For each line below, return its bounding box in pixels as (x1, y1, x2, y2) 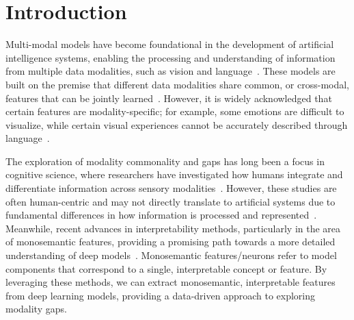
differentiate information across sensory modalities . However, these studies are (5, 181, 337, 195)
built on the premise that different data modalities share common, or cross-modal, (5, 77, 350, 91)
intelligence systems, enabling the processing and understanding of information (5, 50, 336, 64)
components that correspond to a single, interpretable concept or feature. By (5, 261, 327, 275)
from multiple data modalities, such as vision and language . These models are (5, 64, 336, 78)
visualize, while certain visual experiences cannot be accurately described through (5, 117, 348, 132)
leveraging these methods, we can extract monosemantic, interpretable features (5, 275, 336, 289)
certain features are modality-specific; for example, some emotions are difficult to (5, 104, 344, 119)
